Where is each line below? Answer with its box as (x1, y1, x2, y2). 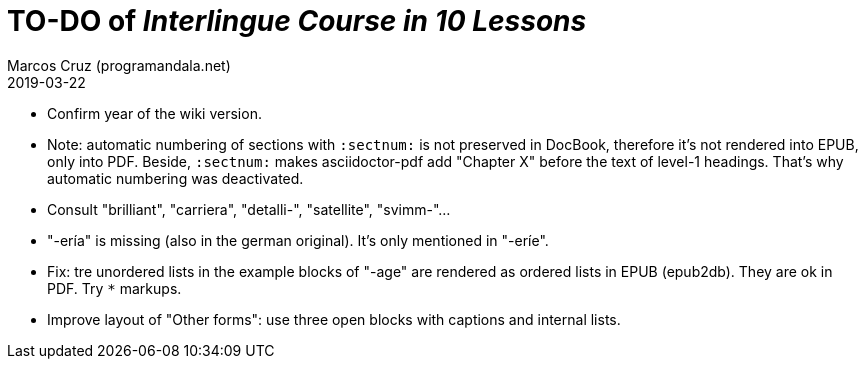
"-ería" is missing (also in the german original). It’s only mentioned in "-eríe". (47, 231, 549, 249)
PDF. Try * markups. (47, 279, 182, 297)
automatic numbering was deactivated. (47, 169, 304, 187)
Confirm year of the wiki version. (47, 104, 262, 122)
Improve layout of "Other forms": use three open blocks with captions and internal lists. (47, 310, 621, 328)
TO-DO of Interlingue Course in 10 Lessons (7, 4, 587, 38)
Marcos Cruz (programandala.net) (7, 56, 231, 74)
